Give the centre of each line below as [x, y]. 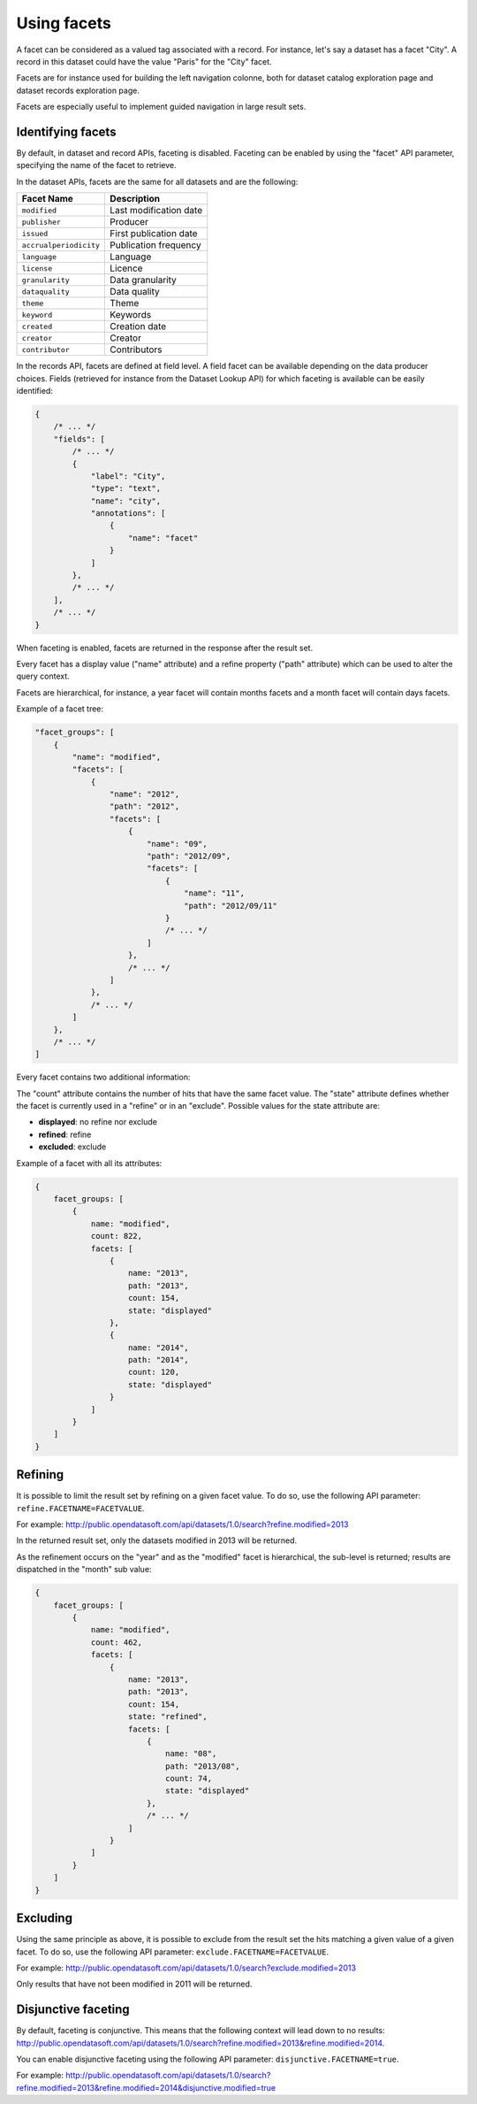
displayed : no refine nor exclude [98, 1122]
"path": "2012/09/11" [231, 906]
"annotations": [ [128, 514]
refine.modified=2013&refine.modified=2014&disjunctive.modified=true [146, 2087]
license [37, 269]
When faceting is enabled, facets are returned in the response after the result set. [165, 648]
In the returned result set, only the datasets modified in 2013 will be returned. [157, 1540]
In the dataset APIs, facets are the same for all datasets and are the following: [157, 181]
